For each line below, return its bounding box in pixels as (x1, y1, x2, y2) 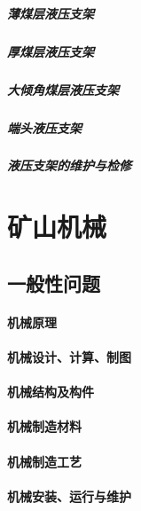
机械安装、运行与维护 (7, 486, 131, 505)
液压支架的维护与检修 (7, 156, 131, 175)
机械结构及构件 (7, 382, 94, 401)
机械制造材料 (7, 417, 82, 436)
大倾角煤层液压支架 (7, 80, 119, 98)
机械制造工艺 (7, 452, 82, 470)
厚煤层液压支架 (7, 42, 94, 60)
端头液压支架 (7, 118, 82, 137)
